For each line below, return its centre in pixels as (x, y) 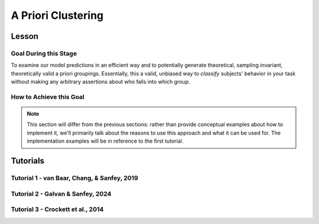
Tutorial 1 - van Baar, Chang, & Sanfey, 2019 (74, 178)
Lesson (25, 36)
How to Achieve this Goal (48, 97)
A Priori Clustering (57, 15)
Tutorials (27, 161)
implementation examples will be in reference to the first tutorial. (105, 141)
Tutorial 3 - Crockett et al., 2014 (57, 209)
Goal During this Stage (44, 53)
